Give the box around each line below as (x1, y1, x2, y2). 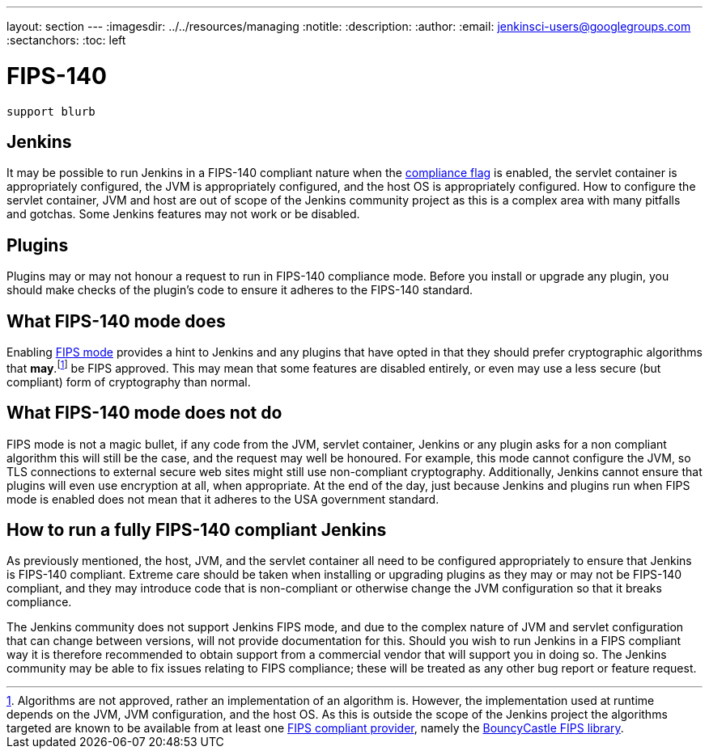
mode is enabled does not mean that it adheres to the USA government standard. (6, 491, 439, 506)
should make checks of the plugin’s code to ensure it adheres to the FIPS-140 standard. (6, 283, 473, 297)
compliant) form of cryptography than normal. (6, 374, 251, 389)
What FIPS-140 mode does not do (6, 403, 282, 424)
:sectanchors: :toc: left (6, 33, 126, 47)
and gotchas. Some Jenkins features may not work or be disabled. (6, 207, 360, 221)
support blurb (6, 104, 96, 118)
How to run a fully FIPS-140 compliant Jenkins (6, 519, 387, 540)
